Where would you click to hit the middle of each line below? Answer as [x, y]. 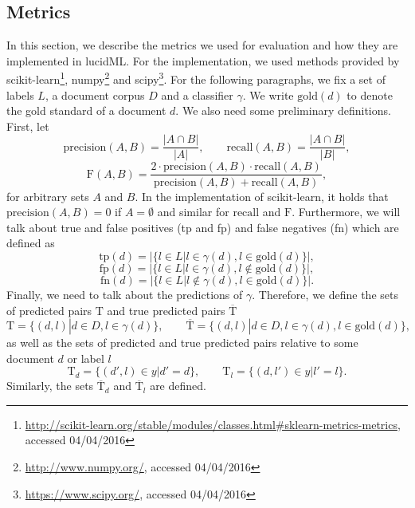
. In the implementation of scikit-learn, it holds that [262, 196]
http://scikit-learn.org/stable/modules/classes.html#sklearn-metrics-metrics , [213, 424]
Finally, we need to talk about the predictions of [125, 294]
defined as [31, 243]
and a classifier [197, 95]
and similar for [193, 212]
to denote [370, 95]
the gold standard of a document [86, 110]
